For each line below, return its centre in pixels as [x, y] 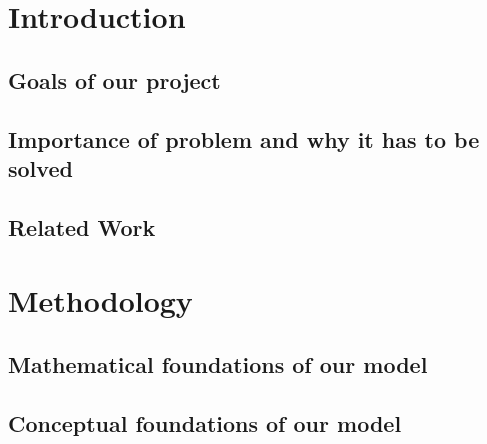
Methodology [100, 300]
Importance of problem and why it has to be [244, 138]
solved [40, 167]
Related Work [82, 226]
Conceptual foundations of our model [205, 422]
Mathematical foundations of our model [218, 363]
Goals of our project [114, 79]
